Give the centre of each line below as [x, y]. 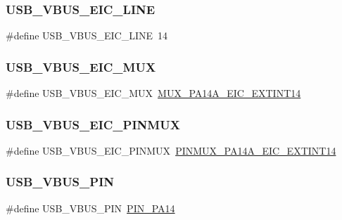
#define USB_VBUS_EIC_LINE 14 [87, 35]
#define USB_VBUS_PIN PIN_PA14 [90, 208]
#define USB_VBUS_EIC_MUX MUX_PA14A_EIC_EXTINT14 [153, 93]
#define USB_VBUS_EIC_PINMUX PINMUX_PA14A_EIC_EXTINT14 [171, 150]
